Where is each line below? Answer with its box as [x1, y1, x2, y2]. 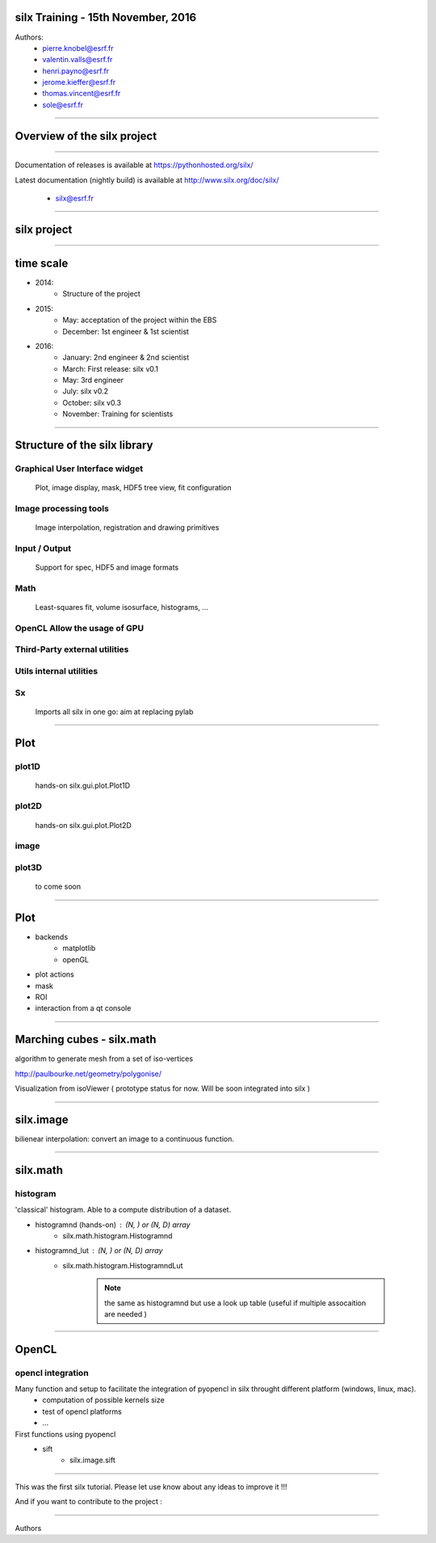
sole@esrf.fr [42, 99, 84, 109]
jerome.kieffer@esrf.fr [42, 78, 116, 87]
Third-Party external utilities [15, 644, 129, 655]
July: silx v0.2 [62, 386, 109, 396]
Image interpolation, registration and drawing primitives [35, 523, 220, 532]
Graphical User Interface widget [15, 463, 144, 474]
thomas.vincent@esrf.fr [42, 89, 121, 99]
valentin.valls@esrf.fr [42, 55, 113, 65]
